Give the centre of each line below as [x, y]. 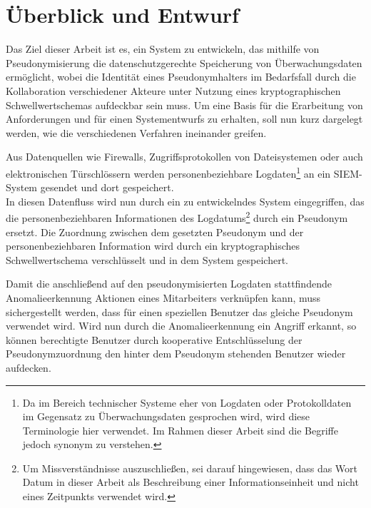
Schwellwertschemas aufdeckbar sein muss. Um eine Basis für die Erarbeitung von [184, 105]
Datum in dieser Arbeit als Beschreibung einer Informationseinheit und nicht [190, 482]
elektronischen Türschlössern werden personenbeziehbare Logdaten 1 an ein [168, 172]
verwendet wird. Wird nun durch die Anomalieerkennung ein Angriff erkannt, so [181, 326]
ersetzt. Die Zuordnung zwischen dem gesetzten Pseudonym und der [155, 232]
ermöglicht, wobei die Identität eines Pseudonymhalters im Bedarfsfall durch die [181, 77]
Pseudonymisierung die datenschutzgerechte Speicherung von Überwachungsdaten [184, 62]
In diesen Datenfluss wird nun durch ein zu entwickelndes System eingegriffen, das [185, 201]
